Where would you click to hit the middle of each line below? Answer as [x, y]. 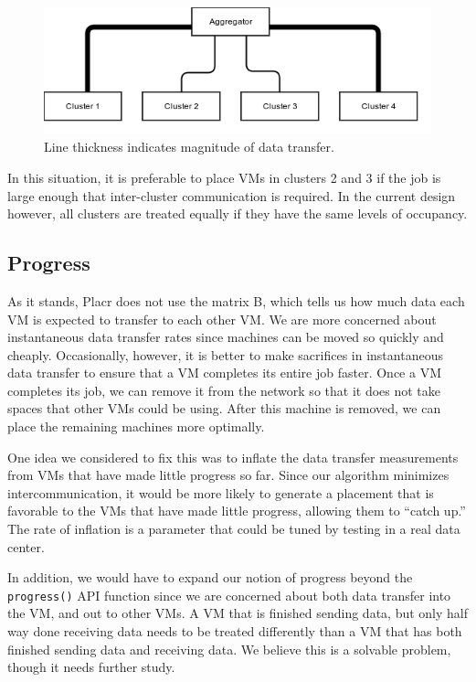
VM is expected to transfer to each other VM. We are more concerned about [222, 319]
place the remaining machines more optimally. [136, 426]
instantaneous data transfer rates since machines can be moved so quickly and [226, 337]
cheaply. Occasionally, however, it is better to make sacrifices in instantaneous [225, 354]
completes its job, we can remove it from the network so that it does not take [224, 390]
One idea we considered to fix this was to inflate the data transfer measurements [233, 457]
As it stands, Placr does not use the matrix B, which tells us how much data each [236, 300]
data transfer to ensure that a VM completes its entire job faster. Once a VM [224, 373]
